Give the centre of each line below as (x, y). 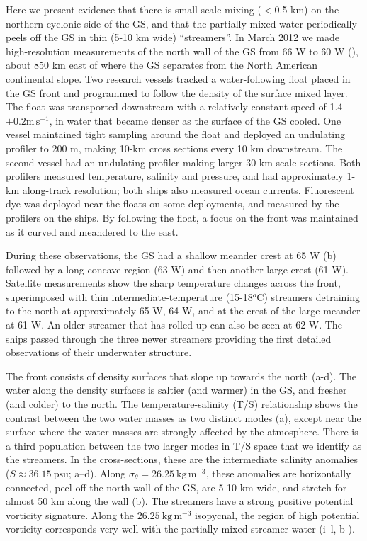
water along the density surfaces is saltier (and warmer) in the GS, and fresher (176, 390)
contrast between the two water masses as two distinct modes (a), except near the (183, 417)
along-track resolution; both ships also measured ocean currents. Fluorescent (188, 189)
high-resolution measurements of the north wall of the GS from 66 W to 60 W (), (182, 51)
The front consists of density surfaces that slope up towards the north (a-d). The (181, 376)
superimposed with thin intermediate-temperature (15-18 (129, 296)
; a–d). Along (97, 473)
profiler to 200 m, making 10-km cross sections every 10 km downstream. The (174, 148)
